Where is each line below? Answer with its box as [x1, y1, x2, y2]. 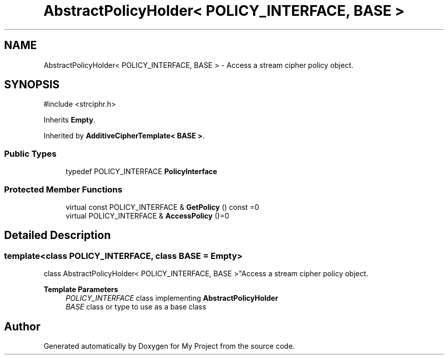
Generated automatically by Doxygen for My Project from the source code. [43, 342, 295, 350]
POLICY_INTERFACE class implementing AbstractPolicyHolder [65, 294, 278, 303]
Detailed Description [4, 229, 111, 242]
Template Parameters [43, 285, 118, 294]
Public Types [4, 148, 57, 159]
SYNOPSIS [4, 78, 60, 91]
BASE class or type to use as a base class [65, 302, 207, 312]
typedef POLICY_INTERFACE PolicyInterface [65, 167, 217, 176]
